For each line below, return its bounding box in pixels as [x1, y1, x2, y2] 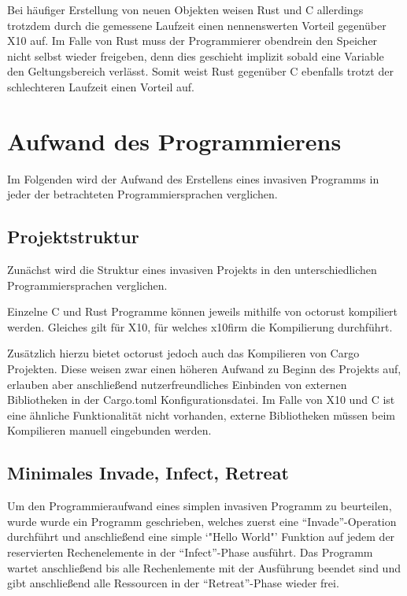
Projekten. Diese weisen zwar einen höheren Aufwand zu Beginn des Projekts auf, [7, 361, 401, 377]
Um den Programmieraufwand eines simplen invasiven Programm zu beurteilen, [7, 498, 392, 514]
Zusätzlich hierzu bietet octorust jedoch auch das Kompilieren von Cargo [7, 345, 360, 361]
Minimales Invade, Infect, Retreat [7, 461, 289, 485]
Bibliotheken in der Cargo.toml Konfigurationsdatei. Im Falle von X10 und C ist [7, 391, 395, 408]
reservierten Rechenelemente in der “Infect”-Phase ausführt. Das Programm [7, 544, 373, 560]
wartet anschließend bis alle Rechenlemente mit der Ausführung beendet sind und [7, 559, 401, 576]
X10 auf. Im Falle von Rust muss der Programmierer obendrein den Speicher [7, 32, 378, 49]
